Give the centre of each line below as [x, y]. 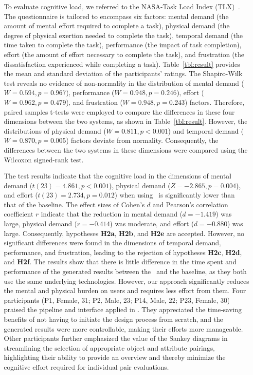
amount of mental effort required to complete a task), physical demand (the [117, 26]
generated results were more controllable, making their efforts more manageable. [124, 328]
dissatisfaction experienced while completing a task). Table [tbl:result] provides [122, 64]
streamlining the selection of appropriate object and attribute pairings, [109, 347]
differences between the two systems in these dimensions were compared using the [126, 149]
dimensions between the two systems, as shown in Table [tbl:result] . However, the [126, 121]
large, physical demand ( [41, 224]
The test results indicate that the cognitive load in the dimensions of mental [118, 176]
